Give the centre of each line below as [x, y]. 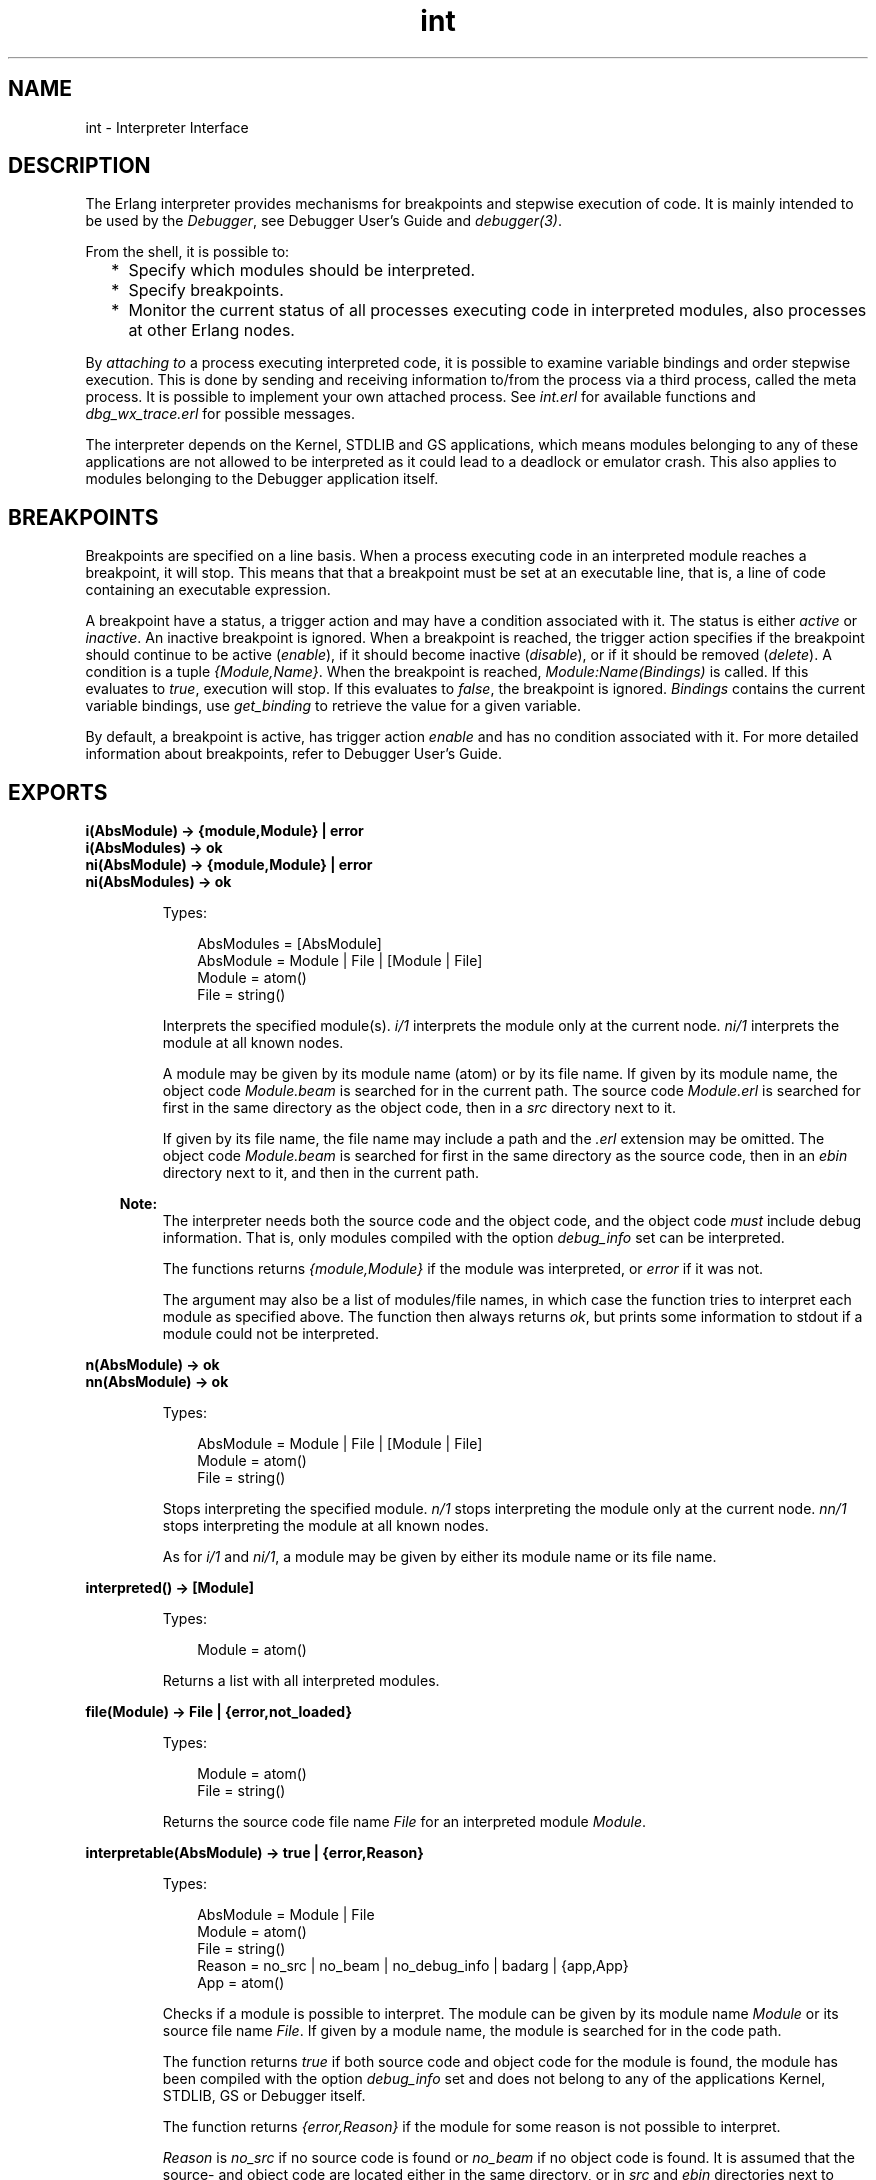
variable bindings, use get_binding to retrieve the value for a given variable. [333, 706]
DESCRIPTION [79, 166]
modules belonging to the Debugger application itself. [262, 479]
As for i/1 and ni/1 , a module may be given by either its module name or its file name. [439, 1557]
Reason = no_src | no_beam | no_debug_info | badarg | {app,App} [413, 1966]
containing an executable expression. [208, 590]
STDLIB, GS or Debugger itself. [264, 2096]
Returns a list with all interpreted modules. [301, 1681]
